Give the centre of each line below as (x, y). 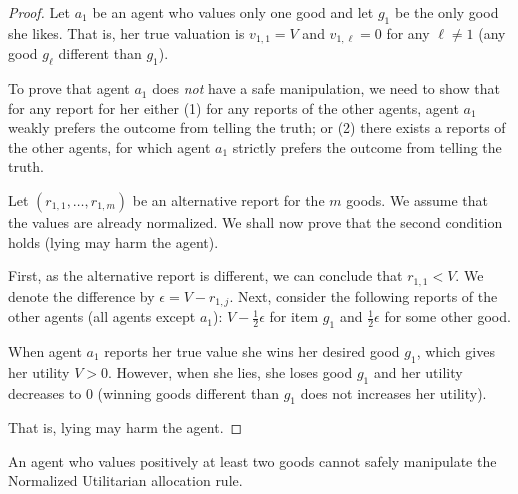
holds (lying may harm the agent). (113, 241)
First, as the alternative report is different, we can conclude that (205, 275)
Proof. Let (39, 12)
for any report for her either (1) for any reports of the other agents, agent (233, 107)
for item (294, 316)
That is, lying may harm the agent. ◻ (125, 427)
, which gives (455, 350)
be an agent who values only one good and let (233, 12)
